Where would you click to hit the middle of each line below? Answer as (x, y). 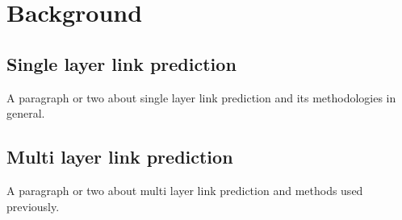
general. (26, 113)
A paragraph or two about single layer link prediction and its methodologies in (201, 97)
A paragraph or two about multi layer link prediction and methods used (185, 190)
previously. (33, 206)
